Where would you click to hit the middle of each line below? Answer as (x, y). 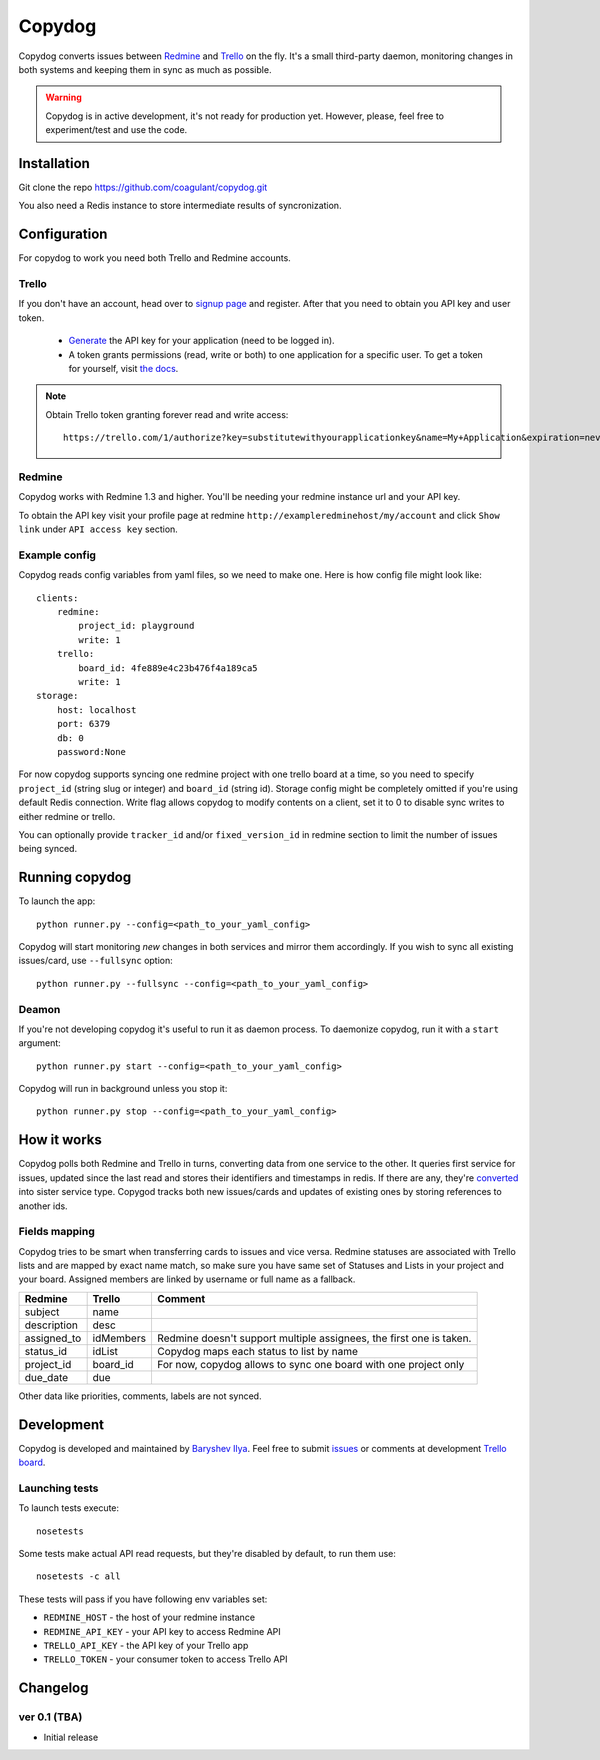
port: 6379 (83, 724)
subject (42, 1312)
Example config (57, 555)
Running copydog (75, 877)
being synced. (48, 849)
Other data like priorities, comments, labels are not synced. (140, 1396)
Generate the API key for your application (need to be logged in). (201, 341)
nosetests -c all (78, 1576)
